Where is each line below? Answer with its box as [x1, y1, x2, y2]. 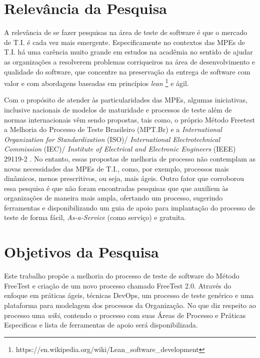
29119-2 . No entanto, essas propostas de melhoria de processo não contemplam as [4, 153, 256, 163]
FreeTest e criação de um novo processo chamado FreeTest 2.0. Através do [4, 280, 231, 290]
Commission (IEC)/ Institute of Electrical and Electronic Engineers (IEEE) [4, 143, 236, 154]
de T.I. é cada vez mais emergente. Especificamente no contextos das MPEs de [4, 36, 245, 47]
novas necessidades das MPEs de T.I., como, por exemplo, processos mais [4, 163, 229, 173]
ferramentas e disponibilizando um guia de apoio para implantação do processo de [4, 202, 255, 212]
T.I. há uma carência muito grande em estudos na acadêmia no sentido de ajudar [4, 46, 253, 57]
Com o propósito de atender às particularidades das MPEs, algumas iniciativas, [4, 94, 247, 105]
